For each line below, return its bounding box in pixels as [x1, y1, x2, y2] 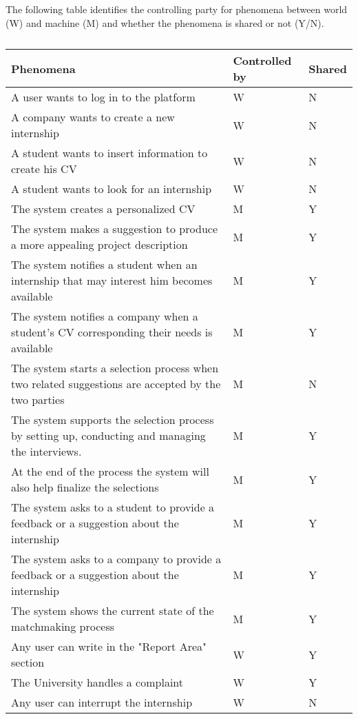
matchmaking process [11, 618, 114, 635]
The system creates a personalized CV [11, 201, 196, 217]
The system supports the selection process [11, 412, 214, 428]
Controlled [233, 52, 292, 69]
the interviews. [11, 443, 82, 460]
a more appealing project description [11, 236, 188, 253]
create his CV [11, 161, 77, 177]
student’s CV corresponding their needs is [11, 324, 213, 341]
